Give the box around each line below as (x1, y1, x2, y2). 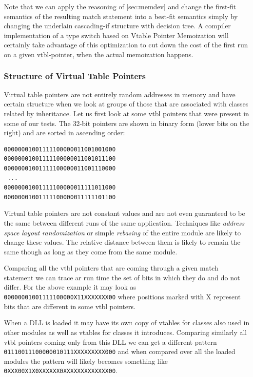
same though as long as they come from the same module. (4, 246, 177, 256)
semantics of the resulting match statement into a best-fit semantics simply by (4, 11, 238, 21)
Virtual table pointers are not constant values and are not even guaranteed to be (4, 208, 245, 218)
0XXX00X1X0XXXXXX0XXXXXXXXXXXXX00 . (4, 365, 117, 376)
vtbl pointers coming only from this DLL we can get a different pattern (4, 336, 217, 347)
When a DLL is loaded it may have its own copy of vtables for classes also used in (4, 317, 250, 328)
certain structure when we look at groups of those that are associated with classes (4, 99, 249, 109)
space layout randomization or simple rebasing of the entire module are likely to (4, 227, 241, 237)
